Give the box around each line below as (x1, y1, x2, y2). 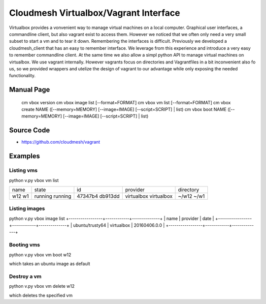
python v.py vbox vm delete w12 (9, 283, 75, 289)
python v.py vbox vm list (9, 177, 59, 183)
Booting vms (9, 242, 40, 248)
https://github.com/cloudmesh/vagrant (21, 139, 100, 145)
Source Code (9, 126, 50, 135)
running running (34, 192, 71, 199)
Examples (9, 152, 40, 160)
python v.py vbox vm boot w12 (9, 251, 71, 258)
